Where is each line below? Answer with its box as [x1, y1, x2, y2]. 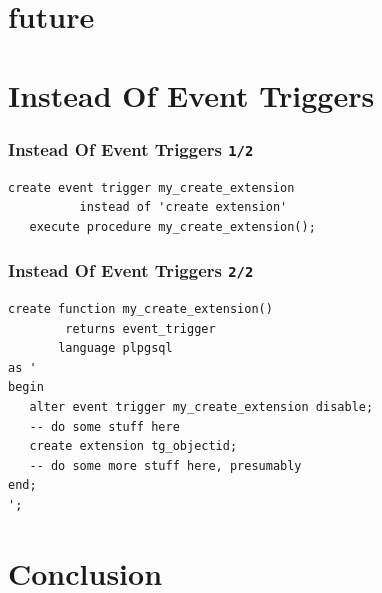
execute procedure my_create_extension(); [29, 219, 316, 234]
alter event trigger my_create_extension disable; [29, 400, 374, 415]
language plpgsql [58, 341, 173, 356]
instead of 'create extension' [79, 200, 288, 215]
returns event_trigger [65, 321, 216, 336]
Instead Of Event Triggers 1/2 [8, 136, 254, 161]
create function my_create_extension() [8, 302, 273, 317]
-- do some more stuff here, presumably [29, 458, 302, 473]
